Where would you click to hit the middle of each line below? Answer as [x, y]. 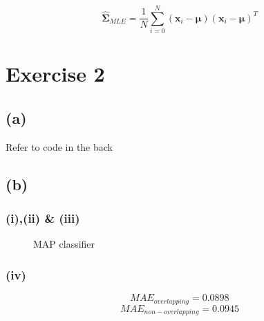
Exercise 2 [55, 74]
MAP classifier [64, 244]
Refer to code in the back [59, 146]
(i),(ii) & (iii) [43, 218]
